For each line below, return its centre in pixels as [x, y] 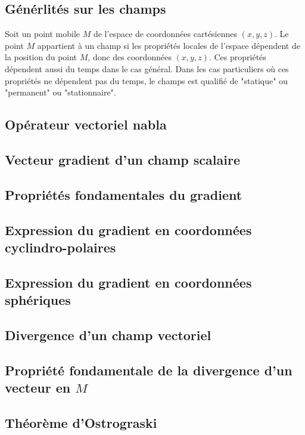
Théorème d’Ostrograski [81, 422]
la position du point [41, 57]
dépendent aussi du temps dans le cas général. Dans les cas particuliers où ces [147, 68]
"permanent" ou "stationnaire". [60, 92]
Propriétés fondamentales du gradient [124, 194]
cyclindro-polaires [60, 247]
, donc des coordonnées [130, 57]
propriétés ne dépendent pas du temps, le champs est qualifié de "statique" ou [146, 80]
